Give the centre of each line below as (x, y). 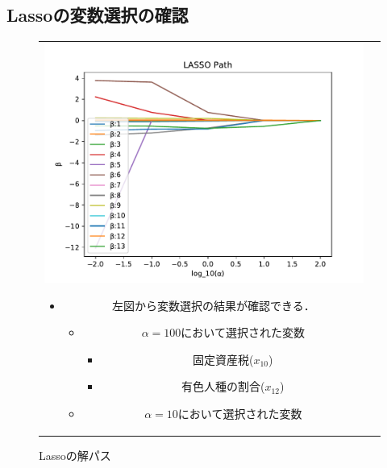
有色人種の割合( (223, 386)
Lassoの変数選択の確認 (98, 15)
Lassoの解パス (75, 456)
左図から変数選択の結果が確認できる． (214, 305)
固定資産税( (223, 359)
